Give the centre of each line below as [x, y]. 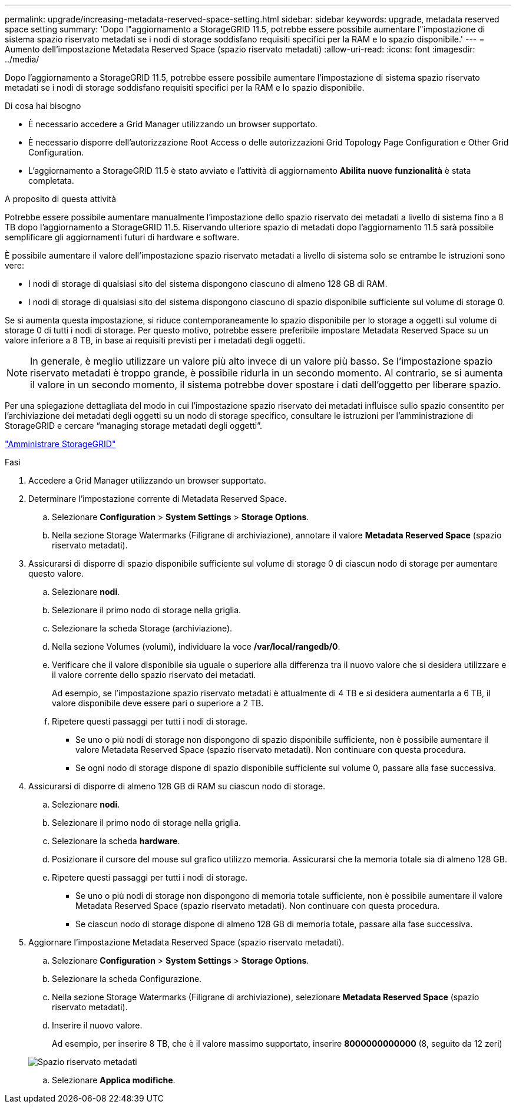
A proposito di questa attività [61, 199]
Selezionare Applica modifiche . [114, 1080]
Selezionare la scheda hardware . [116, 841]
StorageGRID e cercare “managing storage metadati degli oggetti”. [134, 426]
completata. [51, 181]
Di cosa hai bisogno [43, 106]
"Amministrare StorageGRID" [60, 444]
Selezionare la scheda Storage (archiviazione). [142, 628]
